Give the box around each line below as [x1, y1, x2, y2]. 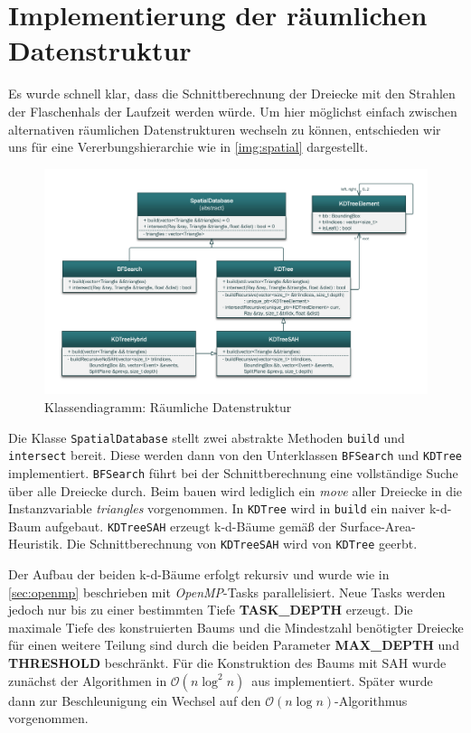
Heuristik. [8, 534, 63, 553]
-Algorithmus [334, 691, 408, 710]
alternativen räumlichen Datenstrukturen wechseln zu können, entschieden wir [8, 119, 441, 138]
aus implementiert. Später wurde [251, 671, 433, 690]
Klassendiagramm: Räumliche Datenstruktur [44, 397, 292, 416]
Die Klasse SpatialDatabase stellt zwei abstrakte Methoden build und [8, 428, 405, 446]
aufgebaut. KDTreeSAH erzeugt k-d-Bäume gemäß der [45, 516, 336, 535]
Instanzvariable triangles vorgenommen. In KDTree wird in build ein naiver [8, 499, 426, 518]
